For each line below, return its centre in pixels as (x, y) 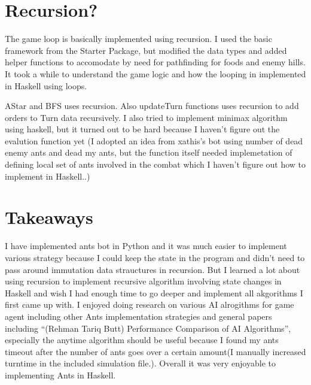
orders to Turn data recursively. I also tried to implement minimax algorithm (146, 117)
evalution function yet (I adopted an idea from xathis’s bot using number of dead (154, 140)
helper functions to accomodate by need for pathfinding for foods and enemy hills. (155, 62)
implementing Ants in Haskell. (60, 375)
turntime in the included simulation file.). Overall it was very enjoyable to (140, 363)
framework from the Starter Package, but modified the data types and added (146, 50)
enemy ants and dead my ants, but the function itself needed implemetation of (149, 152)
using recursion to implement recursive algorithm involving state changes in (143, 281)
